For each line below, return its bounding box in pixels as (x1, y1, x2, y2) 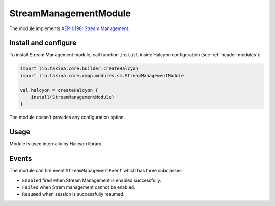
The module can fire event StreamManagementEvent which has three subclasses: (9, 168, 183, 174)
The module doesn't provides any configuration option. (9, 114, 125, 121)
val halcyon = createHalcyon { (20, 87, 99, 93)
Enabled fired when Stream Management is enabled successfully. (22, 177, 161, 183)
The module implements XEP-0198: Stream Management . (9, 25, 130, 32)
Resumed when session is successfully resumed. (22, 191, 125, 197)
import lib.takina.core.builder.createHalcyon (20, 66, 139, 71)
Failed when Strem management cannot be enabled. (22, 184, 135, 190)
